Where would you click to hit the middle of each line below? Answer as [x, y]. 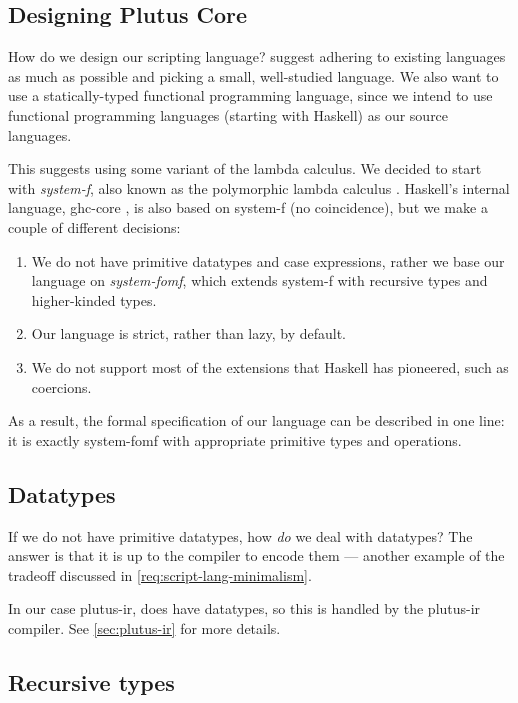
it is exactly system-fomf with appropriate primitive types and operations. [235, 439]
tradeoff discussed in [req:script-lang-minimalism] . [160, 574]
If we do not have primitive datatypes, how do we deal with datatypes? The [240, 535]
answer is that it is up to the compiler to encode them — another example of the [256, 555]
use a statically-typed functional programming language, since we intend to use [250, 95]
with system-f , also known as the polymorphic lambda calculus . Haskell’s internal [259, 187]
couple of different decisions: [94, 226]
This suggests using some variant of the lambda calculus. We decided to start [245, 168]
